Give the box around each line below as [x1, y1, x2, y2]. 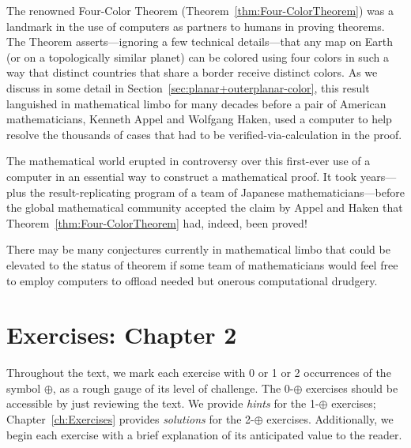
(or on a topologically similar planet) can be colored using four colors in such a [6, 48, 389, 65]
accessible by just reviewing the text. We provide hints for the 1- [6, 395, 319, 412]
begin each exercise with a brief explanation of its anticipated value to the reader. [6, 426, 402, 442]
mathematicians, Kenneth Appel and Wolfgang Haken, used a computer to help [6, 111, 392, 127]
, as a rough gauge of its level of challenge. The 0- [52, 379, 294, 396]
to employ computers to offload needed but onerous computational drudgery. [6, 272, 378, 288]
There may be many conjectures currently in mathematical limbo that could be [6, 241, 390, 258]
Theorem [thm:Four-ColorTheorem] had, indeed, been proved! [6, 214, 307, 231]
